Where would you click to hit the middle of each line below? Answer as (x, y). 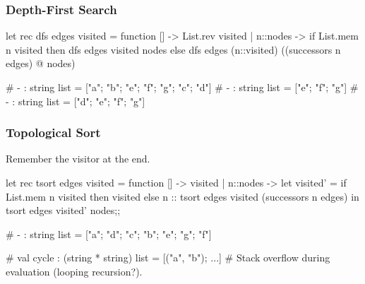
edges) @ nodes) (41, 63)
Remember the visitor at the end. (78, 159)
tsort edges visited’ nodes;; (63, 210)
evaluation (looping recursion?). (74, 271)
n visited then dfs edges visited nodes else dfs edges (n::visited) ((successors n (173, 49)
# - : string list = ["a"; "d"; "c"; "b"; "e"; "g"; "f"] (109, 233)
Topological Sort (53, 132)
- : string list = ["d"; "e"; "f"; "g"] (76, 101)
